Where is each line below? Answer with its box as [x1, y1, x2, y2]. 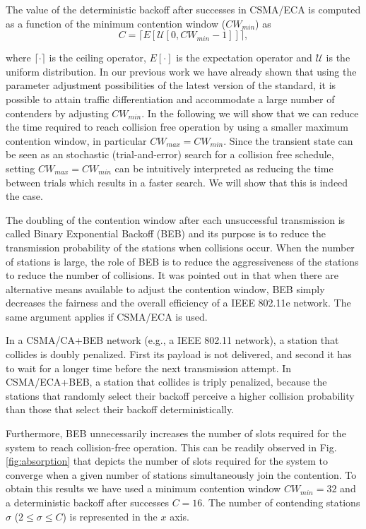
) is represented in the [62, 509, 158, 523]
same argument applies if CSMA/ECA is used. [6, 309, 208, 323]
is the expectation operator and [176, 50, 312, 65]
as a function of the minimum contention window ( [6, 16, 226, 30]
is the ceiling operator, [49, 50, 146, 65]
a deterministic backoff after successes [6, 495, 170, 509]
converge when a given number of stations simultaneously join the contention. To [6, 467, 357, 482]
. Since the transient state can [223, 133, 353, 148]
